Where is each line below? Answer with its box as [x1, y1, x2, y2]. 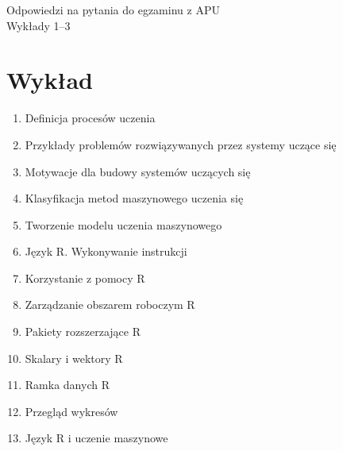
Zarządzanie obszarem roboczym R [25, 296, 195, 313]
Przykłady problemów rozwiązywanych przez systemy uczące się [25, 136, 337, 152]
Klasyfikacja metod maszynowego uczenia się [25, 190, 244, 206]
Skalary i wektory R [25, 349, 123, 366]
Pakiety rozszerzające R [25, 323, 141, 340]
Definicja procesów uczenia [25, 110, 156, 126]
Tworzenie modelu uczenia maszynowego [25, 216, 222, 233]
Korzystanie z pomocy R [25, 269, 145, 286]
